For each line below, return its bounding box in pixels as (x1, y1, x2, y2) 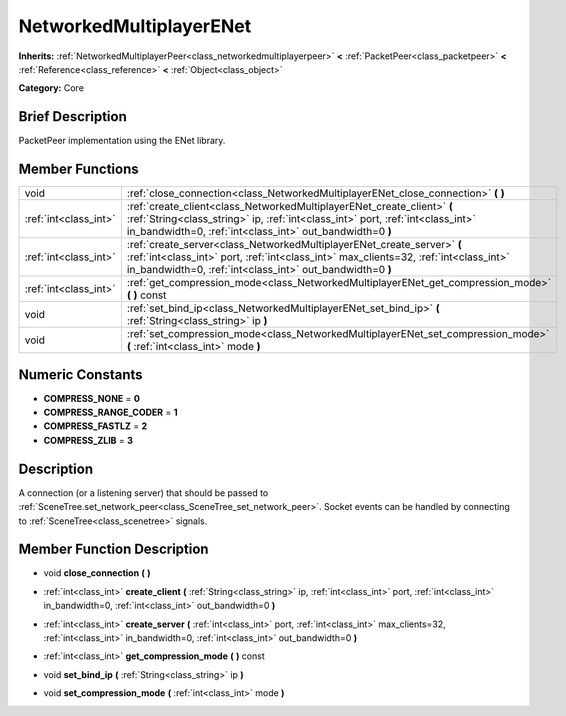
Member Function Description (18, 541, 209, 558)
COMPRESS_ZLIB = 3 (43, 434, 134, 446)
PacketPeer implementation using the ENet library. (18, 135, 226, 147)
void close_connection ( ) (43, 567, 151, 579)
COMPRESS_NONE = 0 (43, 392, 140, 404)
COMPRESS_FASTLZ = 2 (43, 420, 148, 432)
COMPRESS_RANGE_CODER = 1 (43, 406, 179, 419)
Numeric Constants (18, 366, 144, 383)
